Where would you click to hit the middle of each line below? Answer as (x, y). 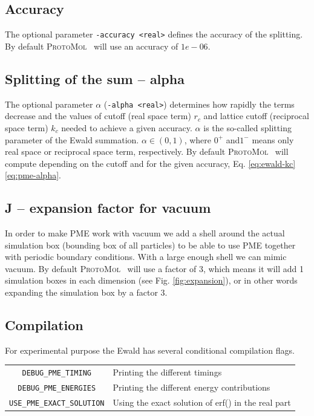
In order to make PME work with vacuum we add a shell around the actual (145, 233)
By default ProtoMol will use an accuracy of (92, 46)
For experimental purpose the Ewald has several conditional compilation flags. (150, 350)
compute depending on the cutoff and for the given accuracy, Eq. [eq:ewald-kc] (150, 163)
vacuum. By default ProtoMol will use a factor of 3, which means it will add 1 (155, 268)
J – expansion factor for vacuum (108, 208)
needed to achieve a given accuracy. (127, 127)
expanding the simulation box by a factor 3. (86, 292)
